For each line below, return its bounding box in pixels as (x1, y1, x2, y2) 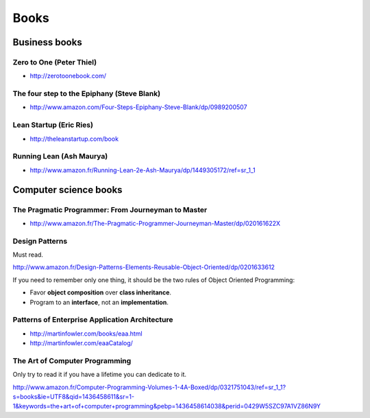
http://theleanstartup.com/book (29, 135, 119, 143)
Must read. (12, 251, 44, 259)
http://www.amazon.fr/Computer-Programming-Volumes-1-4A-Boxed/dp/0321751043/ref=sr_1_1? (12, 383, 286, 391)
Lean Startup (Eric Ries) (12, 120, 94, 130)
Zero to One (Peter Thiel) (12, 57, 97, 67)
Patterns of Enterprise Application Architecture (12, 315, 174, 325)
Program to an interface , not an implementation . (29, 298, 169, 306)
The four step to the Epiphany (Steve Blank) (12, 89, 161, 99)
